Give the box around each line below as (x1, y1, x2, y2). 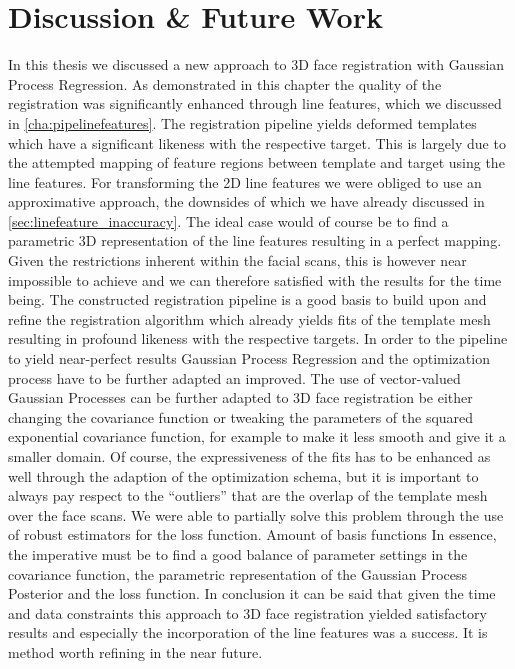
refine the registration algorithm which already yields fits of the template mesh (8, 308, 491, 329)
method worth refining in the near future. (8, 641, 263, 662)
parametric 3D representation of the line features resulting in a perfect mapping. (8, 230, 502, 251)
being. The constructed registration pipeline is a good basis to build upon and (8, 289, 487, 310)
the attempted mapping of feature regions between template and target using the (8, 152, 505, 173)
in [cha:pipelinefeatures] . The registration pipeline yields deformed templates (8, 112, 477, 133)
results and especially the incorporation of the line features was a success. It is (8, 622, 488, 643)
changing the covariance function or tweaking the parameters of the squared (8, 406, 474, 427)
